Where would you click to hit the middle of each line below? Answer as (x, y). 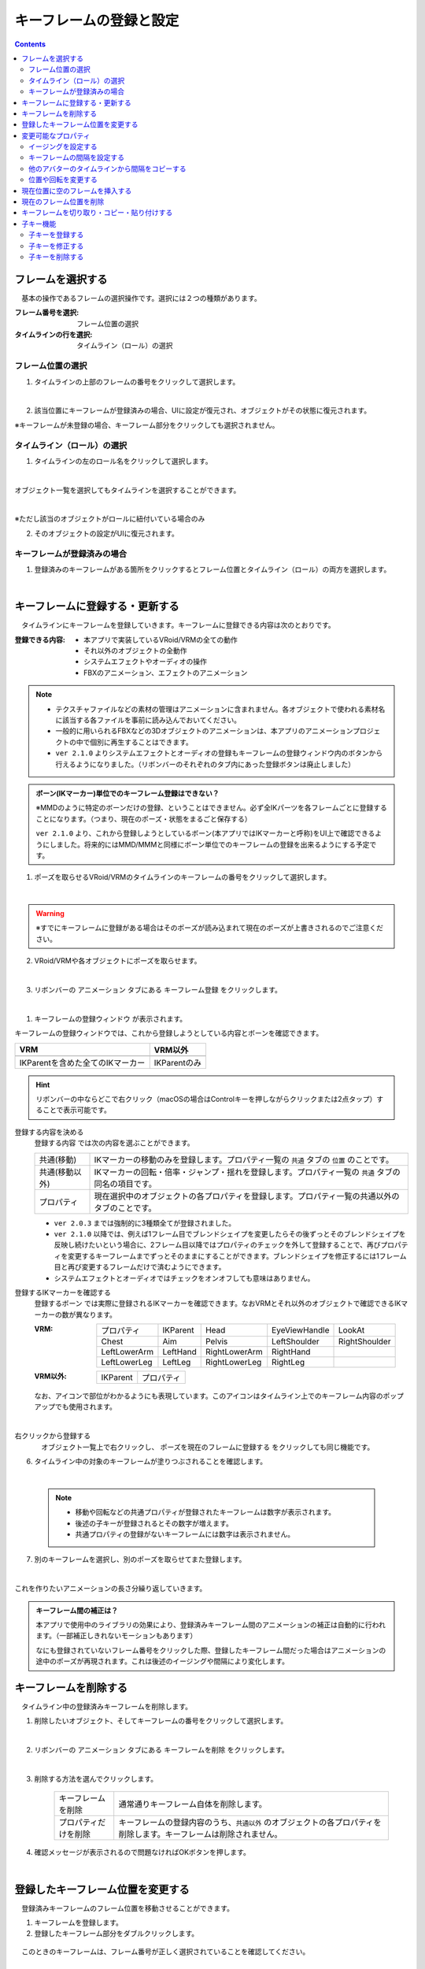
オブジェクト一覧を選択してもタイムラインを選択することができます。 (128, 490)
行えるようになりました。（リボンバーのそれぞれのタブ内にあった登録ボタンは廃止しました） (205, 764)
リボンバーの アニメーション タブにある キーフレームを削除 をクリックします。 (161, 1750)
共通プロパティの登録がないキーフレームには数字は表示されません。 (185, 1534)
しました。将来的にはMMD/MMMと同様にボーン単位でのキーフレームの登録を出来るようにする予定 (209, 844)
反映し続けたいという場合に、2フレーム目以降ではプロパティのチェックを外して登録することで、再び (217, 1245)
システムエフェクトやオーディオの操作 (146, 662)
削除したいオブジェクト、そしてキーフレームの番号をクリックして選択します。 (161, 1721)
